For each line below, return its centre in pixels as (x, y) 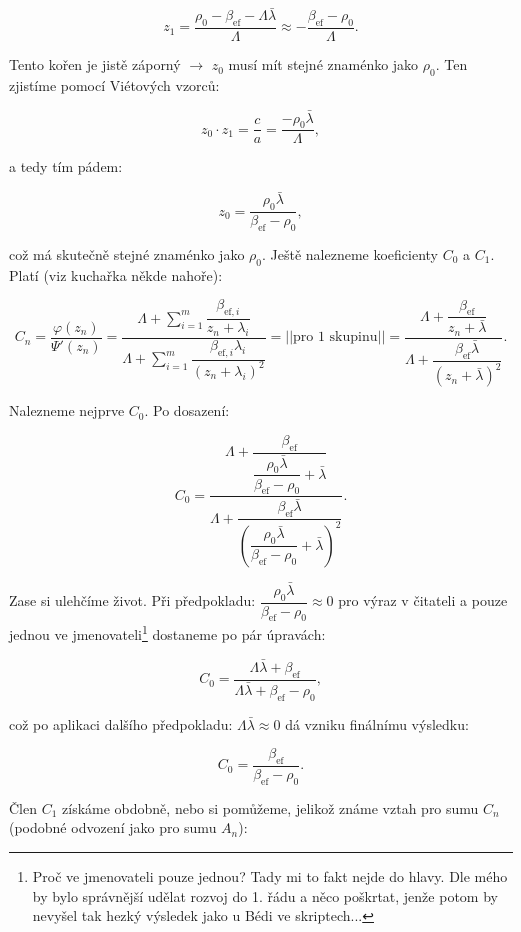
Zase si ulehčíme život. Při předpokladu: (132, 600)
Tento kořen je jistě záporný (95, 64)
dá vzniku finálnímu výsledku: (377, 723)
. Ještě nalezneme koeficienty (349, 253)
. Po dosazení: (187, 410)
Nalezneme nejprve (67, 410)
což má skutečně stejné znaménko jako (127, 253)
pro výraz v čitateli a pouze (423, 600)
